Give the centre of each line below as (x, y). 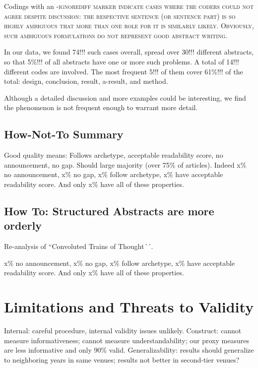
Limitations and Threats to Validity (129, 307)
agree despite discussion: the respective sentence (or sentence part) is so (120, 16)
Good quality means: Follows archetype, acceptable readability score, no (114, 155)
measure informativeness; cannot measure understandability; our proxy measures (127, 340)
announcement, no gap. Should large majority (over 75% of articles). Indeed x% (125, 164)
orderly (23, 225)
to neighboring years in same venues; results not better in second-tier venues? (122, 359)
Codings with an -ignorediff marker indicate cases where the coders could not (129, 6)
